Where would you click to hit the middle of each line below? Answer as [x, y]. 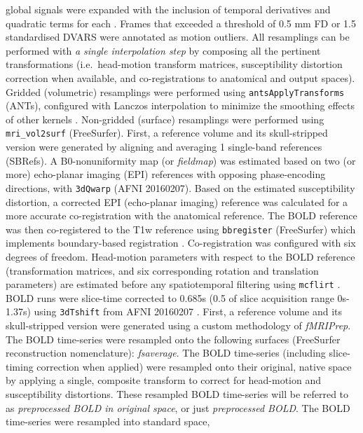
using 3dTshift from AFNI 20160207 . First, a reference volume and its [188, 311]
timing [20, 366]
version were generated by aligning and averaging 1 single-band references [164, 147]
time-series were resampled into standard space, [108, 421]
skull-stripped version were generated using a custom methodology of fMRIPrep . [178, 325]
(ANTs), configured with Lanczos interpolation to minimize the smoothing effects [180, 105]
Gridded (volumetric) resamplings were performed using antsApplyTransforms [175, 91]
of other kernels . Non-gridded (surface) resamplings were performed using [165, 119]
